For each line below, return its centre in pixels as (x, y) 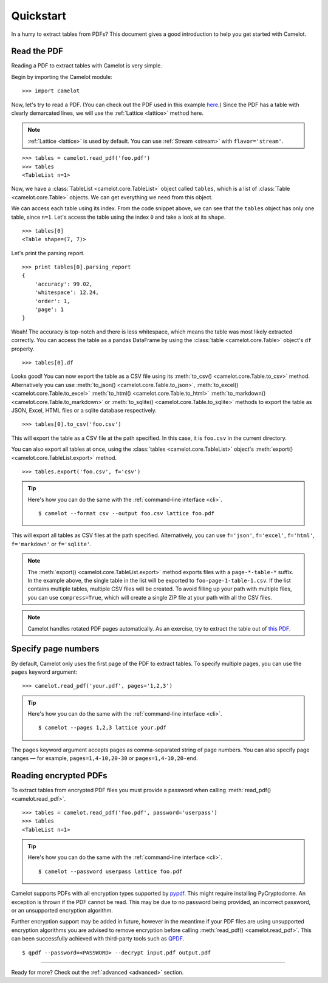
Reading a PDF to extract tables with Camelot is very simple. (87, 66)
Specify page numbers (55, 649)
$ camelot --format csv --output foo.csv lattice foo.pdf (127, 514)
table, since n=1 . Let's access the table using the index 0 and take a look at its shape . (118, 217)
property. (23, 349)
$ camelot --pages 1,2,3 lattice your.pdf (103, 728)
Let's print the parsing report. (48, 253)
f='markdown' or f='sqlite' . (52, 544)
